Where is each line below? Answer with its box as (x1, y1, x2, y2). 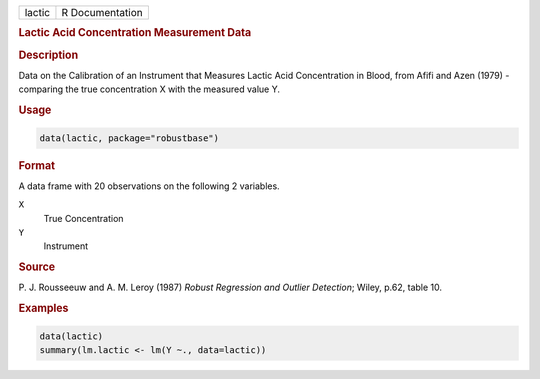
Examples (18, 301, 69, 315)
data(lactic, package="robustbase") (39, 132, 220, 144)
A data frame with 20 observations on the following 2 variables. (18, 180, 280, 192)
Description (18, 48, 79, 62)
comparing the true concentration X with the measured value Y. (18, 83, 280, 95)
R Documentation (61, 6, 144, 19)
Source (18, 260, 56, 274)
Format (18, 158, 55, 172)
